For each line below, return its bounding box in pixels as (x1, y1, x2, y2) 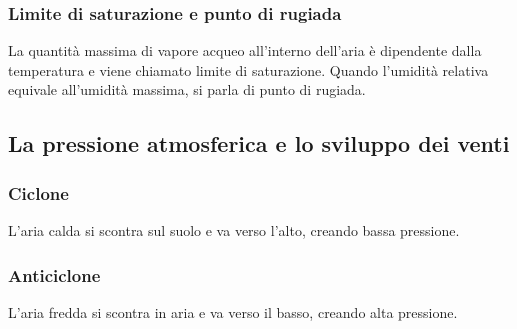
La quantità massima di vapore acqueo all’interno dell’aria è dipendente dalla (8, 40, 482, 61)
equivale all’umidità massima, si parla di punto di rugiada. (8, 79, 366, 100)
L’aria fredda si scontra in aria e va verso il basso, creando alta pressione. (8, 301, 458, 322)
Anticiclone (8, 262, 101, 287)
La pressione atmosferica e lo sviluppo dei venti (8, 128, 510, 159)
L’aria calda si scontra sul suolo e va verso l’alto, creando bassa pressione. (8, 220, 460, 240)
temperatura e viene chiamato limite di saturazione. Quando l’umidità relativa (8, 59, 489, 80)
